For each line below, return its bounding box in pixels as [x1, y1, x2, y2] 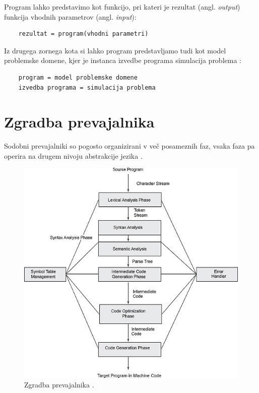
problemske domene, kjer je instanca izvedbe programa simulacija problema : [4, 55, 241, 65]
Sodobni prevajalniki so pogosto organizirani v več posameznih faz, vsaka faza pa [4, 141, 255, 151]
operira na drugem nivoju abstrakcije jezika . [4, 150, 143, 161]
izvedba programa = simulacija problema [18, 84, 156, 91]
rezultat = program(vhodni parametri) [18, 30, 149, 38]
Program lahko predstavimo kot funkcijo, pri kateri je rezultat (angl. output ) [4, 2, 240, 12]
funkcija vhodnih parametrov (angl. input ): [4, 11, 137, 22]
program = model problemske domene [18, 74, 138, 81]
